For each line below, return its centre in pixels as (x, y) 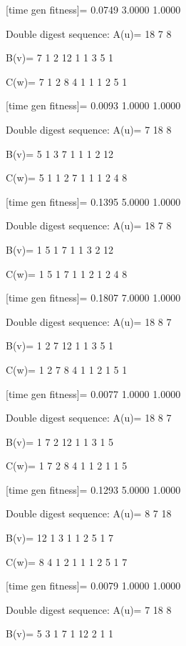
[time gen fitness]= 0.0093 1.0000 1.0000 (93, 105)
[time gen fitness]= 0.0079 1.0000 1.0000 (93, 586)
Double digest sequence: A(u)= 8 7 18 (89, 513)
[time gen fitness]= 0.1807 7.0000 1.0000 (93, 298)
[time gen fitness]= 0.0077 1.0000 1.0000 (93, 393)
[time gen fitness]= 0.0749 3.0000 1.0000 (93, 9)
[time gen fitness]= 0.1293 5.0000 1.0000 (93, 489)
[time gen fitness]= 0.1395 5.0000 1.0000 (93, 201)
